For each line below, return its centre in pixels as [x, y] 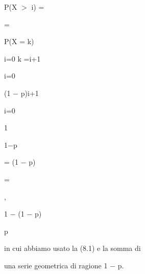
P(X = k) [19, 41]
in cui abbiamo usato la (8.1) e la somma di [72, 248]
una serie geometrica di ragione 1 [56, 265]
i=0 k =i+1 [22, 58]
